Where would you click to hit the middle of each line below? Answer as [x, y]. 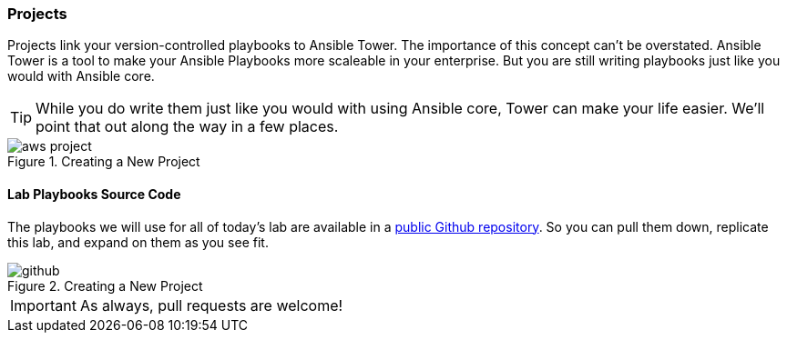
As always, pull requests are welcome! [211, 305]
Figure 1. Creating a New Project [104, 162]
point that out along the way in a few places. [187, 127]
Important [43, 305]
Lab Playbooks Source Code [94, 194]
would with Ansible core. [81, 76]
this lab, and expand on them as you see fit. [138, 242]
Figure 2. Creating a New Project [105, 285]
